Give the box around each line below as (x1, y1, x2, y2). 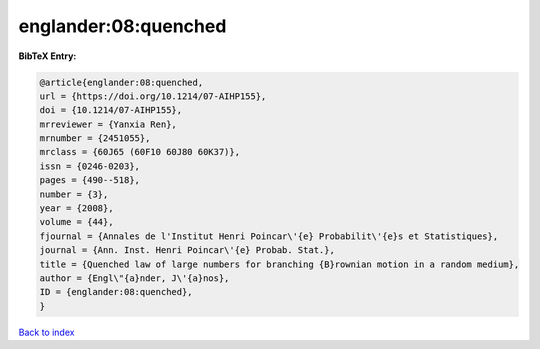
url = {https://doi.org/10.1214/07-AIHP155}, (39, 90, 267, 102)
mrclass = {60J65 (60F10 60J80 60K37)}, (39, 146, 240, 158)
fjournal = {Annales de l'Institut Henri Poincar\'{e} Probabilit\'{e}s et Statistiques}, (39, 230, 499, 242)
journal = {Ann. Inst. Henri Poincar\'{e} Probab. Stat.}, (39, 245, 335, 256)
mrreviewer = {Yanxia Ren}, (39, 118, 177, 130)
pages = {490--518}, (39, 175, 140, 186)
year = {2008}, (39, 203, 114, 214)
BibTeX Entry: (18, 50, 77, 62)
